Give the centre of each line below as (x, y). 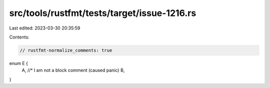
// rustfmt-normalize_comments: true (66, 50)
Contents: (19, 37)
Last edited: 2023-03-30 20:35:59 (45, 28)
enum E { (19, 63)
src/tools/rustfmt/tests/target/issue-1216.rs (103, 13)
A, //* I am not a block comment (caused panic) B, (73, 70)
